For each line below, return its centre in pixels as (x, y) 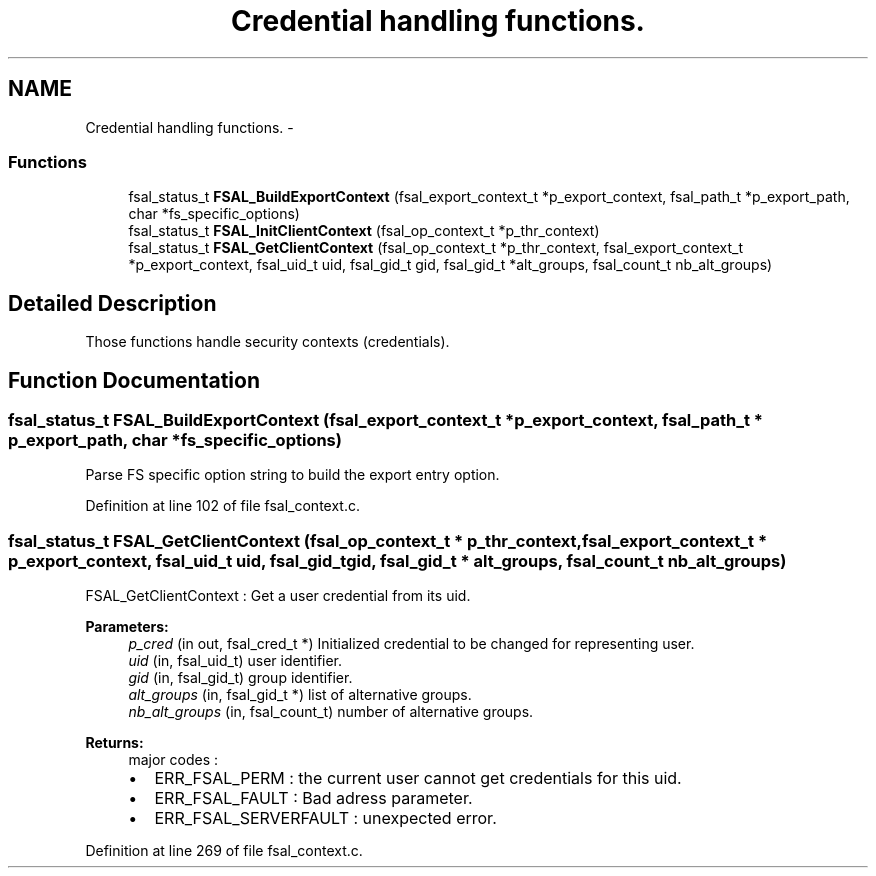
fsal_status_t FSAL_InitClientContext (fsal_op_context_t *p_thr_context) (364, 231)
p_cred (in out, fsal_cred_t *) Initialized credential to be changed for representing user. (411, 644)
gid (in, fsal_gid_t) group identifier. (240, 678)
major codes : (173, 760)
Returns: (114, 743)
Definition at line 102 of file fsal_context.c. (222, 506)
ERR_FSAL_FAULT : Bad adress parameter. (313, 798)
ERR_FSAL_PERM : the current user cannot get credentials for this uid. (418, 778)
